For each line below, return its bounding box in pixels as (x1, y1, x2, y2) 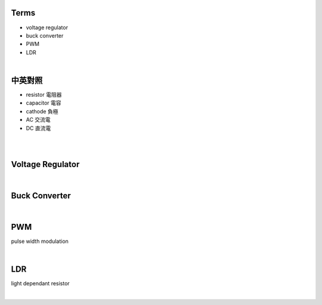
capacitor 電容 (26, 99, 62, 107)
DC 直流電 (26, 124, 51, 131)
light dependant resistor (11, 280, 70, 287)
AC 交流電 (26, 116, 51, 124)
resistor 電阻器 (26, 91, 62, 98)
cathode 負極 (26, 107, 58, 115)
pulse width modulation (11, 238, 69, 245)
